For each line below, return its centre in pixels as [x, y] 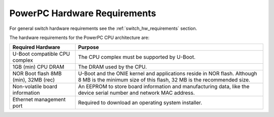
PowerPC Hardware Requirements [83, 13]
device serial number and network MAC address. [136, 93]
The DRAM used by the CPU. [112, 67]
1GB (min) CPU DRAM [38, 67]
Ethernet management [39, 100]
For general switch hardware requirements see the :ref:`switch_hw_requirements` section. [103, 28]
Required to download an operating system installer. [140, 103]
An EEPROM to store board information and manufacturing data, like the [164, 87]
